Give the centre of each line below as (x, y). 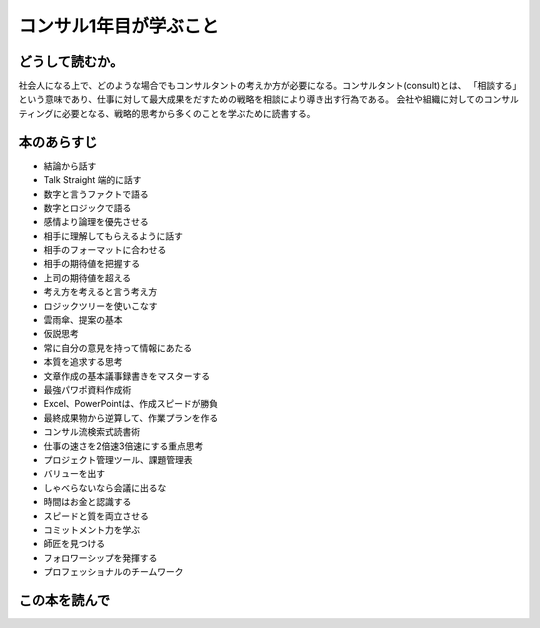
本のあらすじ (58, 141)
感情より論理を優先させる (96, 222)
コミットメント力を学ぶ (91, 529)
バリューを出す (74, 474)
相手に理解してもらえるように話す (113, 236)
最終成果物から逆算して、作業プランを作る (131, 417)
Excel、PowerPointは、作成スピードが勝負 (131, 404)
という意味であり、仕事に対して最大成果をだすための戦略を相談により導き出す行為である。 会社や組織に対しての (251, 99)
